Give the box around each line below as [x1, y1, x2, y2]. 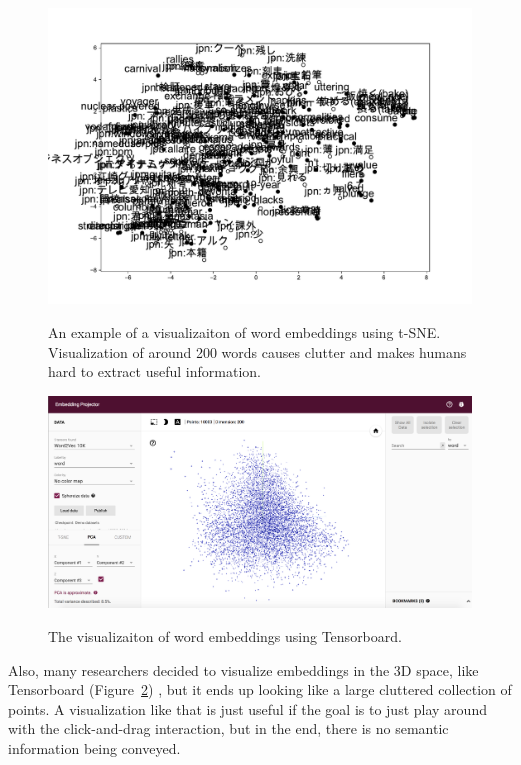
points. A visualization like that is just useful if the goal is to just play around [8, 698, 487, 719]
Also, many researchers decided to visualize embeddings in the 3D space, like [8, 659, 479, 680]
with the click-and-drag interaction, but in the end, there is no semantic [8, 718, 449, 739]
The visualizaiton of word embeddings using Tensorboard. [48, 626, 402, 647]
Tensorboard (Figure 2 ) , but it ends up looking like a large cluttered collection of [8, 679, 512, 700]
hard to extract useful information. [48, 361, 261, 382]
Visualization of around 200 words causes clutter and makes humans [48, 341, 467, 362]
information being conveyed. [8, 738, 181, 759]
